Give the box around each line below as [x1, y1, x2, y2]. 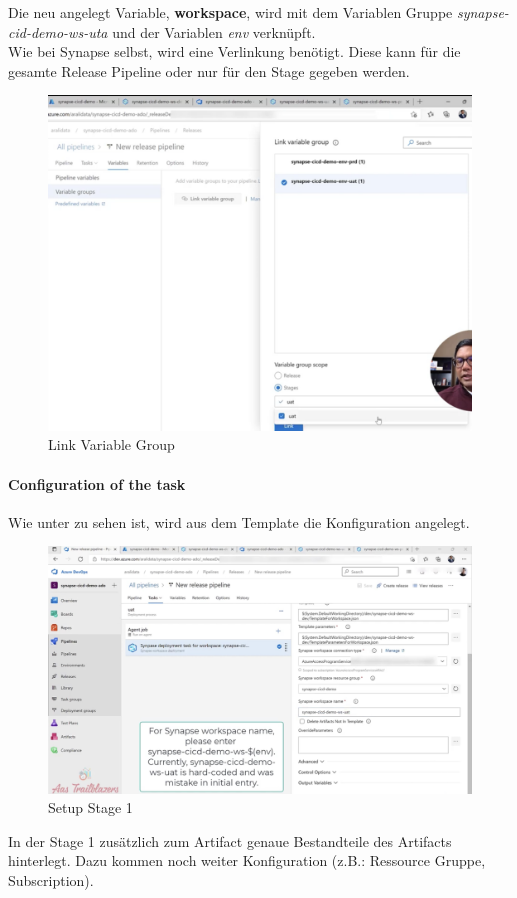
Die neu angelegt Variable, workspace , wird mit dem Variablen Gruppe [8, 2, 453, 22]
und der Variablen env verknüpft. [112, 21, 316, 42]
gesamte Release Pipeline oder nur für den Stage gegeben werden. [8, 60, 410, 81]
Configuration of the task [8, 473, 186, 494]
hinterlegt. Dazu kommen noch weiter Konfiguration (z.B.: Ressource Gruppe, [8, 850, 486, 871]
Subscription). [8, 869, 94, 890]
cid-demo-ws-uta [8, 21, 108, 42]
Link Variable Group [48, 434, 175, 455]
